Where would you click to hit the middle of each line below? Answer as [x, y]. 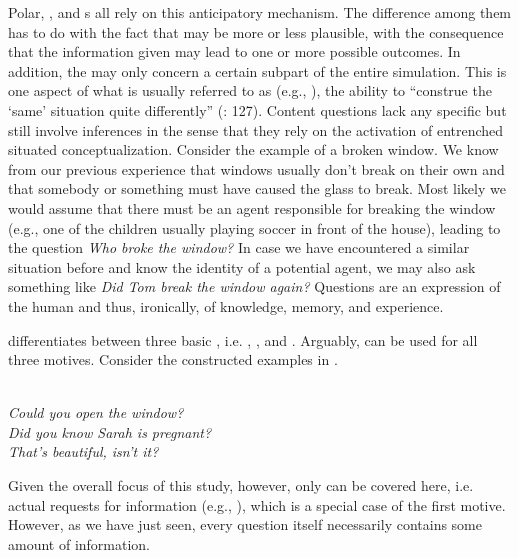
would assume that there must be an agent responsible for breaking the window [252, 207]
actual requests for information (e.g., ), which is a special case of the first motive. [257, 504]
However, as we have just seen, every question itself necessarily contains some [245, 524]
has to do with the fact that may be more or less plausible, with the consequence [256, 31]
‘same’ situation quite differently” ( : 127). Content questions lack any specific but [257, 109]
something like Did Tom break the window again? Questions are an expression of [254, 286]
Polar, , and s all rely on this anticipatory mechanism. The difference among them [260, 12]
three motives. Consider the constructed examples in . [173, 359]
